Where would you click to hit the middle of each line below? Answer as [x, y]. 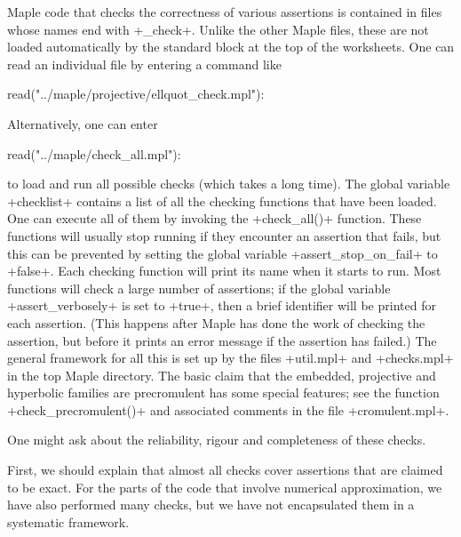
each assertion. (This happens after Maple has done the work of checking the [216, 322]
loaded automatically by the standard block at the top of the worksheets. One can [231, 47]
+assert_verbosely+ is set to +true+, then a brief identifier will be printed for [222, 305]
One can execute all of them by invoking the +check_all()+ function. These [215, 218]
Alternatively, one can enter [83, 123]
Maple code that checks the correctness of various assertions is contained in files [225, 12]
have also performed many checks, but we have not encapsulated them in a [211, 505]
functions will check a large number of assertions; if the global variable [199, 288]
